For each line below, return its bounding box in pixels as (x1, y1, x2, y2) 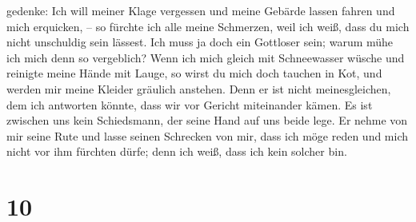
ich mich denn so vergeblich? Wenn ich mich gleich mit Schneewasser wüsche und (6, 49, 405, 65)
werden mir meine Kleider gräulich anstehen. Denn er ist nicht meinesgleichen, (6, 80, 391, 97)
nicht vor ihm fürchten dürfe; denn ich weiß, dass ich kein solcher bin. (6, 143, 347, 160)
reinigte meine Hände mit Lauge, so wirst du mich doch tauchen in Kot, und (6, 65, 382, 81)
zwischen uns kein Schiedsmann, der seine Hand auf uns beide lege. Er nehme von (6, 112, 408, 129)
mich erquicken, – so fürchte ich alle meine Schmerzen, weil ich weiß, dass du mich (6, 18, 410, 34)
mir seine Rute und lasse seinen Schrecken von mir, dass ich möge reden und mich (6, 127, 409, 144)
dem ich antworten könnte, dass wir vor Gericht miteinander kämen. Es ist (6, 96, 373, 113)
